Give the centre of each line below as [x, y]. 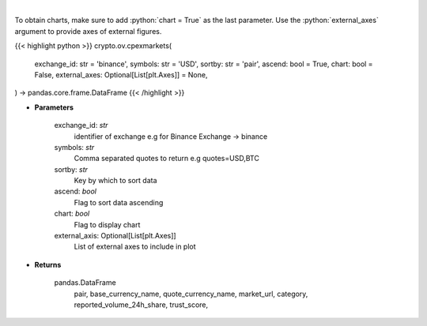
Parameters [54, 107]
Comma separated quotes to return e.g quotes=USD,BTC [167, 159]
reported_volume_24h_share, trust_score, [141, 305]
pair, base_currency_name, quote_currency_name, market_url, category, [191, 294]
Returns [48, 264]
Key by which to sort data [115, 181]
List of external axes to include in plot [135, 247]
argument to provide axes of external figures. [88, 31]
